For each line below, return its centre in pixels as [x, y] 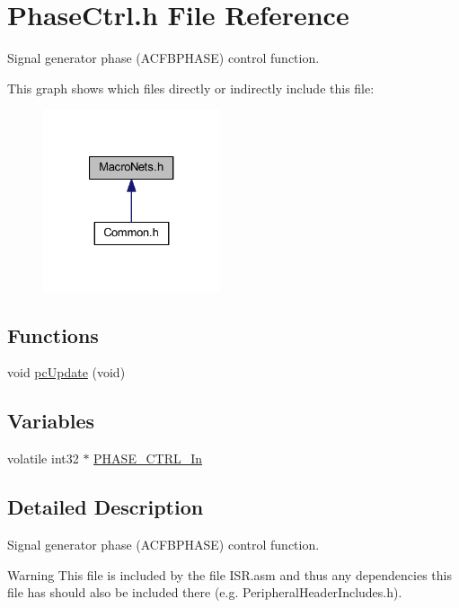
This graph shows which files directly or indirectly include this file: [191, 88]
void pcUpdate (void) [66, 372]
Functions [53, 335]
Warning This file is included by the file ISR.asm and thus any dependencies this [230, 574]
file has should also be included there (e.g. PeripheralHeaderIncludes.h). [205, 592]
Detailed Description [106, 507]
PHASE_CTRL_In [148, 458]
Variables [51, 421]
